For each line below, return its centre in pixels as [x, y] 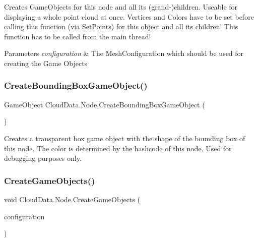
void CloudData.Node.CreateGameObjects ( [72, 199]
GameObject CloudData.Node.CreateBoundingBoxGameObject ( [105, 104]
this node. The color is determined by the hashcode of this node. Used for [118, 148]
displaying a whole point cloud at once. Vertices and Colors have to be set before [129, 16]
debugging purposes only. [43, 158]
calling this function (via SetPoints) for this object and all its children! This [121, 26]
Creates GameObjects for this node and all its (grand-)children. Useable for [121, 7]
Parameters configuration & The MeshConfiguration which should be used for [124, 53]
